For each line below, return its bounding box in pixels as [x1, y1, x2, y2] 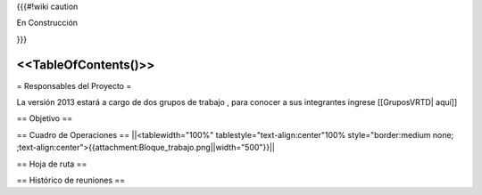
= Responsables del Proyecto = [16, 80, 132, 91]
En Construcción [16, 18, 79, 28]
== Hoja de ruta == [16, 158, 87, 169]
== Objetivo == [16, 113, 73, 124]
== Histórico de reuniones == [16, 175, 126, 186]
